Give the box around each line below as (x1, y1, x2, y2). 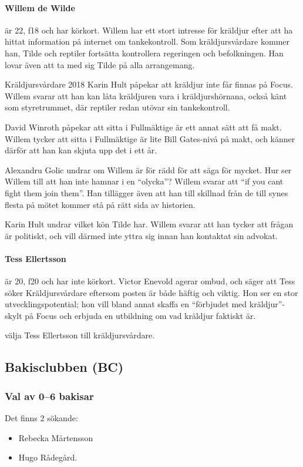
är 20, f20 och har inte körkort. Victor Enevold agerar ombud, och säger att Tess (5, 275, 295, 287)
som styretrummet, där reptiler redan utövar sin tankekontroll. (5, 101, 230, 113)
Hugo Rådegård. (18, 451, 78, 463)
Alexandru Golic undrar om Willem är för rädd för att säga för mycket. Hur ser (5, 163, 292, 176)
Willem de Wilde (5, 1, 75, 14)
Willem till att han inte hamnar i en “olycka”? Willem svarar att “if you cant (5, 175, 284, 187)
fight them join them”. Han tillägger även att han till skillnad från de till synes (5, 186, 288, 199)
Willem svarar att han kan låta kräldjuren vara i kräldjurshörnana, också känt (5, 89, 287, 102)
